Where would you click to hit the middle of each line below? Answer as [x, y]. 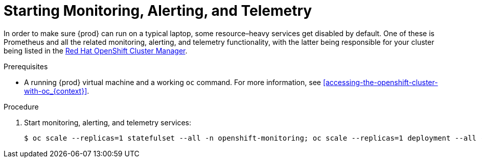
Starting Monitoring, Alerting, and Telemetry [158, 11]
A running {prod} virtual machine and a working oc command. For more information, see [173, 82]
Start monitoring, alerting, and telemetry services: [108, 122]
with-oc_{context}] [56, 91]
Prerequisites [26, 66]
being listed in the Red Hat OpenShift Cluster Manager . [96, 50]
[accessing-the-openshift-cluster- [380, 82]
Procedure [21, 106]
